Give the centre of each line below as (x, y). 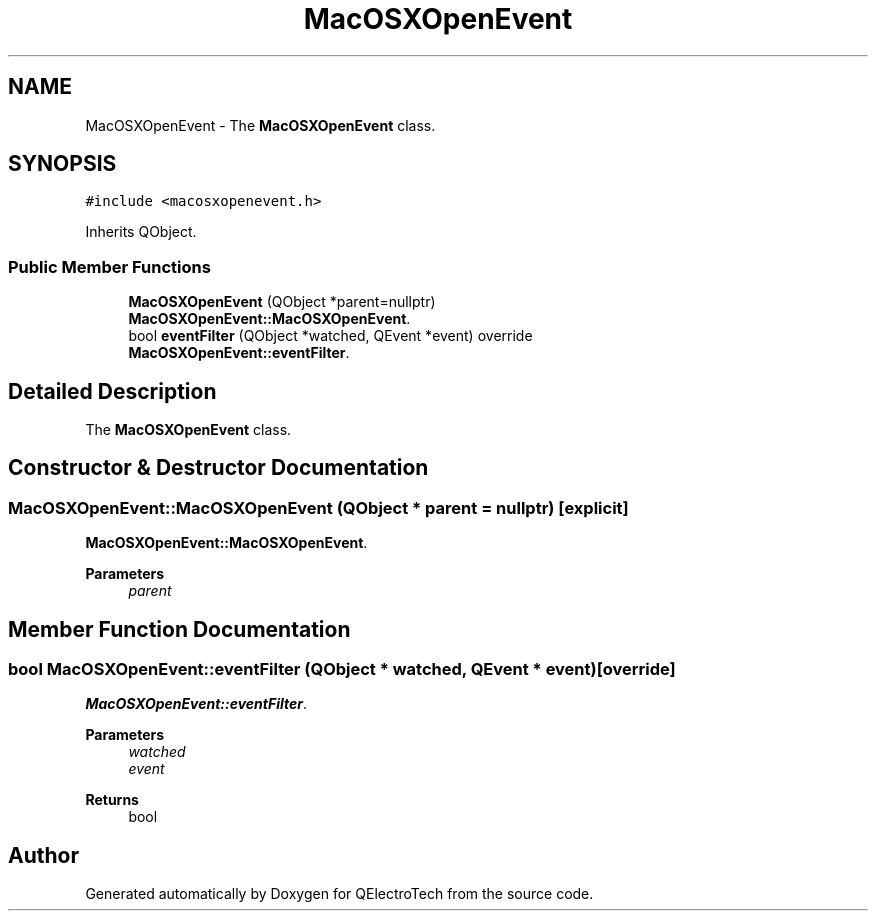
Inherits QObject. (141, 232)
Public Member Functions (109, 266)
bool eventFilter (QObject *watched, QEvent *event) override (330, 336)
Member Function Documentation (179, 629)
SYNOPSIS (62, 164)
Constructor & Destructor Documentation (218, 468)
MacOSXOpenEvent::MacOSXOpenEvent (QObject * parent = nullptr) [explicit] (318, 507)
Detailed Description (112, 391)
